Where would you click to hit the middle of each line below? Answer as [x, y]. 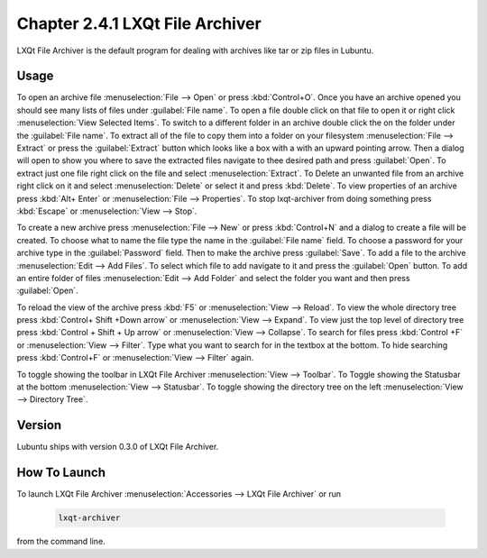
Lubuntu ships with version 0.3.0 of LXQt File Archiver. [118, 447]
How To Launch [61, 473]
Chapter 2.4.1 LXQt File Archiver [139, 23]
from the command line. [61, 542]
